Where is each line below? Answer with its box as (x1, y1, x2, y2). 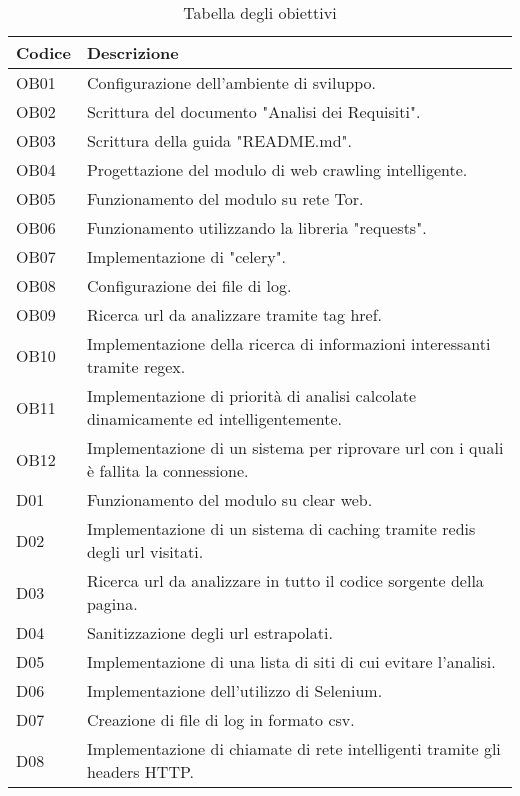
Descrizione (86, 41, 179, 64)
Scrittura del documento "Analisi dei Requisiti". (86, 100, 421, 123)
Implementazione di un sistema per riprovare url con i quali (86, 436, 504, 459)
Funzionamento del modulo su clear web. (86, 488, 373, 511)
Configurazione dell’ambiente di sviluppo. (86, 71, 377, 94)
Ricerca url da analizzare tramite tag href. (86, 303, 383, 326)
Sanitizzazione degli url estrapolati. (86, 621, 333, 644)
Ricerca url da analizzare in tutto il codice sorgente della (86, 569, 484, 592)
